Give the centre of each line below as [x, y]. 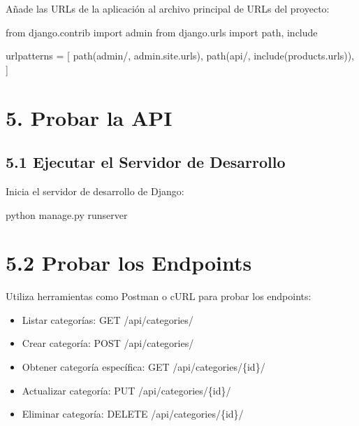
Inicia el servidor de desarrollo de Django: [95, 191]
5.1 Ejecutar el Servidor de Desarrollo [146, 162]
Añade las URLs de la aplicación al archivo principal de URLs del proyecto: [168, 8]
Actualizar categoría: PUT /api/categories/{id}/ [126, 390]
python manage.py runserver [67, 214]
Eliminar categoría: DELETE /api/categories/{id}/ [133, 414]
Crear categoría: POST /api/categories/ [108, 343]
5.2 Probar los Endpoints [129, 263]
